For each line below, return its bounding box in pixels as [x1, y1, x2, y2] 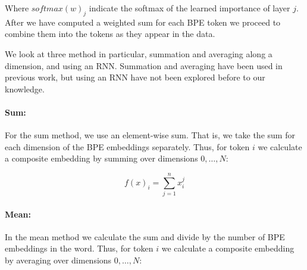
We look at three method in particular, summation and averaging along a [5, 47, 272, 60]
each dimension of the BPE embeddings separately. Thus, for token [5, 140, 250, 153]
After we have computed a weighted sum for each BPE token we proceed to [5, 15, 281, 28]
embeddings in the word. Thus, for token [5, 242, 153, 255]
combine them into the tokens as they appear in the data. [5, 27, 215, 40]
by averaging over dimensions [5, 254, 112, 266]
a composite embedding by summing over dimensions [5, 152, 198, 165]
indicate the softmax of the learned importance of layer [89, 2, 290, 14]
